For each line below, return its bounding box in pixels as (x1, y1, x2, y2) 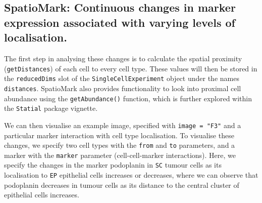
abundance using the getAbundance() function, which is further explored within (4, 93, 252, 103)
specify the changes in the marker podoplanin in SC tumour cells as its (4, 159, 222, 170)
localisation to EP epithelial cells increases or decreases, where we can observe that (4, 170, 258, 180)
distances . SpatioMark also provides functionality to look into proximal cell (4, 83, 241, 93)
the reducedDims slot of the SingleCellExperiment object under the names (4, 73, 239, 84)
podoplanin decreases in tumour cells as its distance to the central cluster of (4, 179, 239, 190)
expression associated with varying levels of (4, 14, 235, 30)
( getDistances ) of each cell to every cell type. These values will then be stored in (4, 63, 257, 73)
